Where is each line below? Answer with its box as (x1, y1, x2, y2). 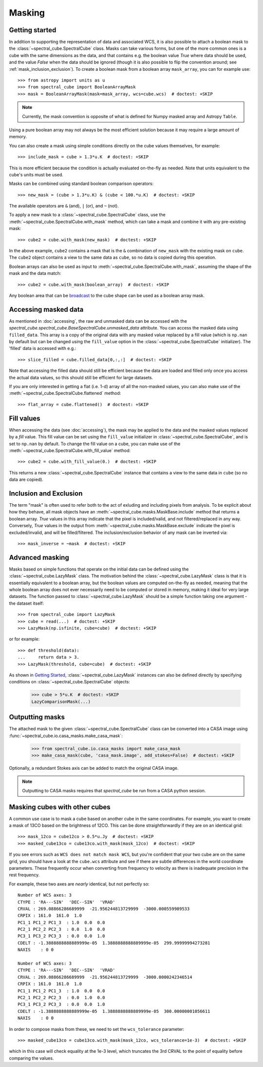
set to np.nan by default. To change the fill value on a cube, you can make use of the (9, 441, 181, 447)
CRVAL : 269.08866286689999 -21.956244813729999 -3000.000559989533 (18, 906, 190, 911)
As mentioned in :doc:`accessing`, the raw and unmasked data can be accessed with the (9, 318, 187, 324)
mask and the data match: (9, 270, 61, 276)
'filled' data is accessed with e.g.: (9, 346, 76, 351)
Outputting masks (9, 713, 65, 721)
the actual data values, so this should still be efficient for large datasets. (9, 374, 153, 380)
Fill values (9, 414, 40, 422)
